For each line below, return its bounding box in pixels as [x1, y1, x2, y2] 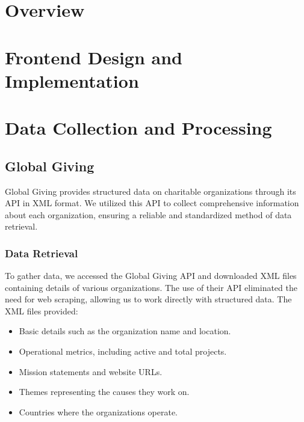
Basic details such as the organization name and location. [19, 325, 231, 337]
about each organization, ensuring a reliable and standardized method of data [5, 208, 292, 221]
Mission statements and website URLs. [19, 365, 163, 378]
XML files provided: [5, 304, 78, 317]
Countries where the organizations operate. [19, 405, 178, 418]
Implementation [5, 68, 139, 93]
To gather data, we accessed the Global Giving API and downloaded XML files [5, 269, 297, 282]
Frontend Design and [5, 44, 182, 69]
